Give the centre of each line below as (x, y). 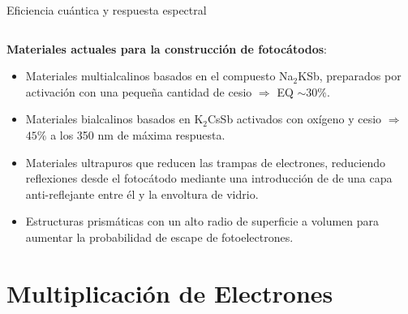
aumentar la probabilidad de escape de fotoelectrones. (159, 237)
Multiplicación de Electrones (170, 292)
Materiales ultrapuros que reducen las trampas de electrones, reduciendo (206, 162)
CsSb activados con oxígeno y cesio (295, 119)
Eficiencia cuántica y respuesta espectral (107, 10)
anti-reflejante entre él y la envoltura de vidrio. (142, 194)
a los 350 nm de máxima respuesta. (138, 134)
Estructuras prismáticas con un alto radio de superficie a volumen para (202, 221)
